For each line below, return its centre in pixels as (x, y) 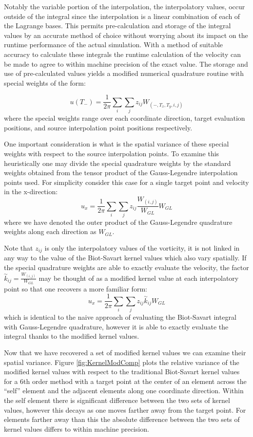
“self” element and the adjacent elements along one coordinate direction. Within (124, 391)
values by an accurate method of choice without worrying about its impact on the (126, 35)
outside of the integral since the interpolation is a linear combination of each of (122, 16)
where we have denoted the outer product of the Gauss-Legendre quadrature (118, 222)
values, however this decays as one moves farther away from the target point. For (125, 410)
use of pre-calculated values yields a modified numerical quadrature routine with (124, 73)
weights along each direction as (50, 231)
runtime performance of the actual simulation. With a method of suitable (114, 45)
